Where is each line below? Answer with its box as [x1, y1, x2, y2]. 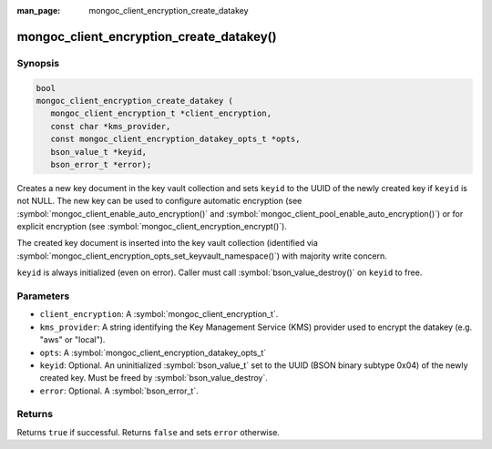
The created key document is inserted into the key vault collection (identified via [16, 238, 319, 249]
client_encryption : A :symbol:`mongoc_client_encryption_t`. [39, 309, 279, 320]
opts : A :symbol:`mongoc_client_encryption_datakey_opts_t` [39, 347, 267, 358]
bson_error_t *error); [50, 159, 152, 169]
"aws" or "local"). [39, 334, 106, 345]
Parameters [16, 290, 70, 302]
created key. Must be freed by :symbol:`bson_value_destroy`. [39, 372, 268, 383]
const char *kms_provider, [50, 121, 171, 131]
